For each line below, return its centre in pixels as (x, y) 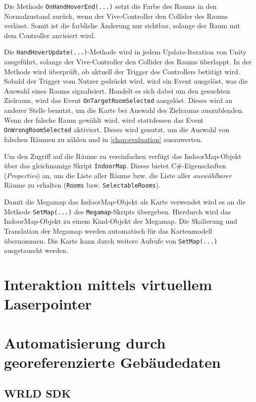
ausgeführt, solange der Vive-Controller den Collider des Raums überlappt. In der (128, 62)
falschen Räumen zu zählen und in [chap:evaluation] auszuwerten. (103, 139)
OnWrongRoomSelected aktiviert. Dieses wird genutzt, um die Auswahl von (117, 129)
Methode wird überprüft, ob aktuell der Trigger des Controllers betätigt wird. (122, 71)
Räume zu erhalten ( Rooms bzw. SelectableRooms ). (82, 185)
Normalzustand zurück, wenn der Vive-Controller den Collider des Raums (116, 16)
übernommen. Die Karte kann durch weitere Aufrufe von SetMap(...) (111, 240)
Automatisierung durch (85, 342)
